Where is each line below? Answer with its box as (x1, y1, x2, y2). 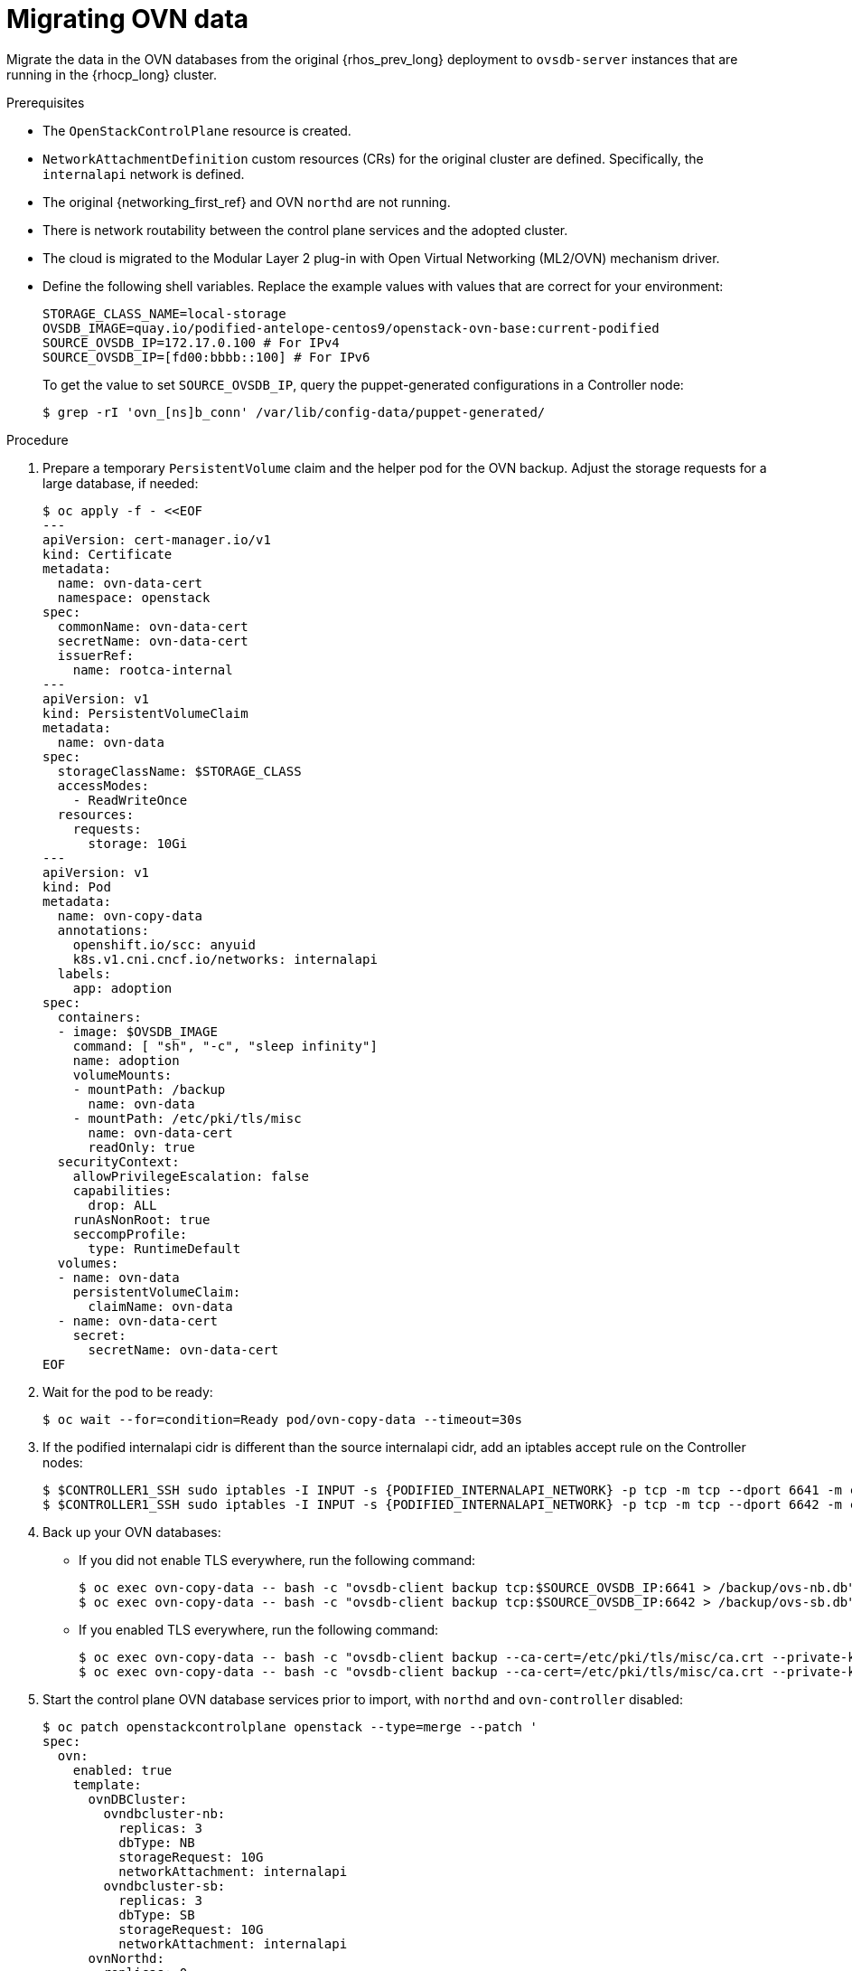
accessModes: (57, 778, 150, 793)
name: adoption (72, 1052, 180, 1068)
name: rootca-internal (72, 662, 233, 677)
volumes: (57, 1255, 119, 1270)
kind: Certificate (42, 546, 173, 561)
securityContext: (57, 1154, 180, 1169)
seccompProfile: (72, 1226, 188, 1241)
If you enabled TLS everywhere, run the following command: (79, 1621, 439, 1637)
